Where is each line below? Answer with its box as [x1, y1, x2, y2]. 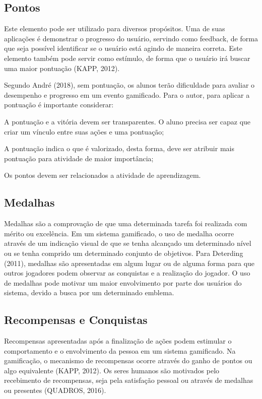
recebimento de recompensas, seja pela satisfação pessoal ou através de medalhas [4, 375, 253, 385]
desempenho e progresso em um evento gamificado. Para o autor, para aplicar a [4, 89, 250, 100]
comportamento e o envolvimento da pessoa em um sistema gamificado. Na [4, 345, 236, 356]
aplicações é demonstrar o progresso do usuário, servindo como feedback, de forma [4, 33, 258, 43]
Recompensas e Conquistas [4, 312, 148, 327]
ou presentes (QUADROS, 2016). [4, 385, 106, 395]
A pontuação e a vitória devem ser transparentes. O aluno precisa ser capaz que [4, 116, 251, 126]
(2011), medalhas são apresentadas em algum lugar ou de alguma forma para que [4, 257, 255, 268]
